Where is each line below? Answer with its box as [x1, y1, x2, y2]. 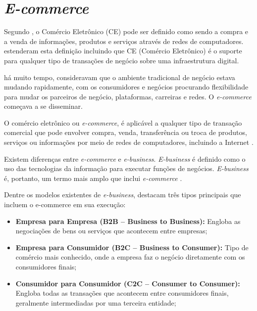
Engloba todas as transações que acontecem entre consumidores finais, [15, 288, 229, 298]
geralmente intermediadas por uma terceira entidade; [15, 297, 176, 308]
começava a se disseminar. [4, 101, 83, 111]
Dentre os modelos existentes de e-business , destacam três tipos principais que [4, 189, 241, 200]
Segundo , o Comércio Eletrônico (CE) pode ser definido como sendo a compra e [4, 26, 249, 37]
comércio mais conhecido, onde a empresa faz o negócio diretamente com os [15, 252, 245, 262]
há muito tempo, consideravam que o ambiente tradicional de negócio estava [4, 72, 235, 82]
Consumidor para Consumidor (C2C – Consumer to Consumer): [15, 278, 240, 288]
